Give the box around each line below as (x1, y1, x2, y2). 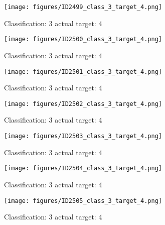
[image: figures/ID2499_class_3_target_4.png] (4, 4, 162, 11)
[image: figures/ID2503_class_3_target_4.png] (4, 133, 162, 140)
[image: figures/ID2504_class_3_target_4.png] (4, 165, 162, 172)
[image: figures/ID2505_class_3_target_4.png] (4, 197, 162, 204)
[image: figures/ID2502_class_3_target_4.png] (4, 100, 162, 107)
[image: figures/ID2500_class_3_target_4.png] (4, 36, 162, 43)
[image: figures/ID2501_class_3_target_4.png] (4, 68, 162, 75)
